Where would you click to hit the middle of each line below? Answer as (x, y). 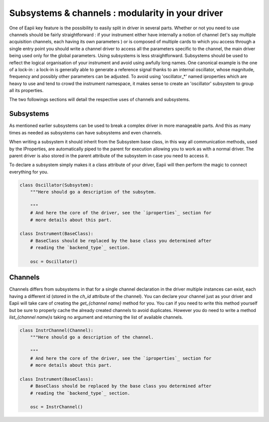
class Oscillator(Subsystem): (57, 185)
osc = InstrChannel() (57, 407)
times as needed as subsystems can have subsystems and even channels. (86, 132)
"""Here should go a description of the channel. (92, 337)
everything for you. (29, 172)
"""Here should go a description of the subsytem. (93, 192)
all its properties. (26, 91)
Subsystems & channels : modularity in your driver (116, 13)
